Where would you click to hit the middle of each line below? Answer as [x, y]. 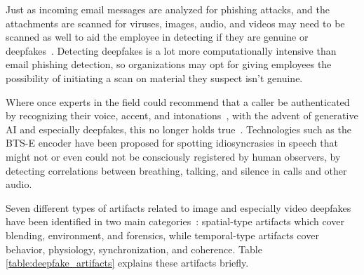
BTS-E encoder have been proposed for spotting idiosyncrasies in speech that [172, 143]
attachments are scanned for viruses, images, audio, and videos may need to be [175, 23]
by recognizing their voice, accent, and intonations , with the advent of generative [182, 115]
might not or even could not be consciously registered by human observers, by [173, 156]
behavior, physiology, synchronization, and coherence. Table [134, 249]
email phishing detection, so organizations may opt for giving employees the [169, 64]
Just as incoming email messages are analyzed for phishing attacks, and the [168, 9]
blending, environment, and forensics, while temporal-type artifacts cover [162, 235]
